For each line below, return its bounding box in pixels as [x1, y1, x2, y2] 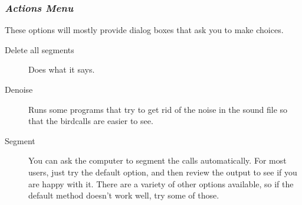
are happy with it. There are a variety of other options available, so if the [28, 177, 294, 190]
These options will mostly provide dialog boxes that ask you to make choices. [5, 24, 284, 36]
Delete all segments [5, 43, 74, 56]
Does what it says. [28, 63, 95, 76]
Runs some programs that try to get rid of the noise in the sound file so [28, 103, 288, 115]
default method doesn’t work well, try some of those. [28, 189, 219, 201]
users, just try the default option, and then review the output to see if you [28, 165, 297, 178]
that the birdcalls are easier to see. [28, 115, 153, 127]
